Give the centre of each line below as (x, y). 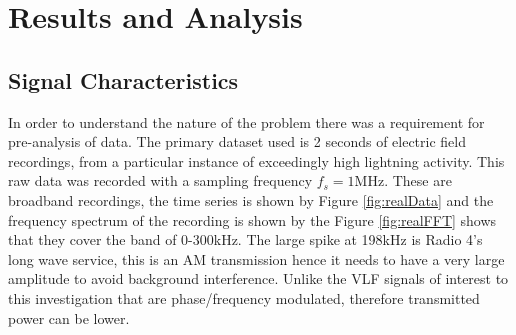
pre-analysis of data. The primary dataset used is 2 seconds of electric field (237, 141)
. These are (418, 180)
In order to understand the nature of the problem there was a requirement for (246, 121)
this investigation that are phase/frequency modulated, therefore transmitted (244, 297)
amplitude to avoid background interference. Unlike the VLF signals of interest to (258, 278)
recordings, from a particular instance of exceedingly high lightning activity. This (256, 160)
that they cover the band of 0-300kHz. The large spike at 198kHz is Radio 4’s (245, 239)
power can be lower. (69, 317)
